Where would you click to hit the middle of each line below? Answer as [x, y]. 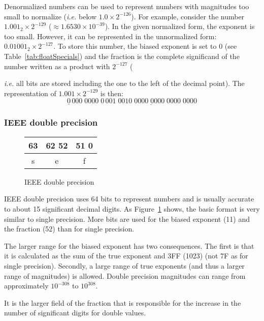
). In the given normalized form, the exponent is [180, 26]
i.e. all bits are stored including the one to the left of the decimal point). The [124, 83]
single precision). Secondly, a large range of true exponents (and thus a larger [124, 265]
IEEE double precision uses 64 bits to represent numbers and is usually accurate [129, 199]
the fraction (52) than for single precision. [69, 229]
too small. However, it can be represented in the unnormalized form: [110, 36]
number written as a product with [57, 66]
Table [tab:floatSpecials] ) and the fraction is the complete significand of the [122, 56]
